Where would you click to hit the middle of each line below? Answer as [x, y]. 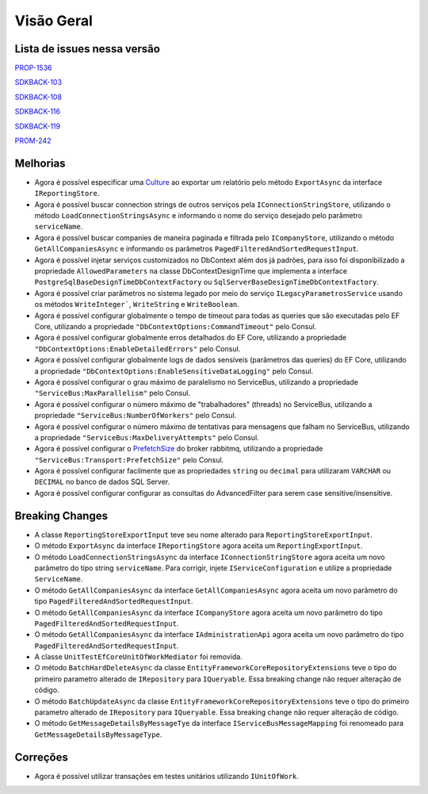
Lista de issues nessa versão [87, 49]
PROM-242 [33, 141]
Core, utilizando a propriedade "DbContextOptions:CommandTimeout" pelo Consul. [176, 326]
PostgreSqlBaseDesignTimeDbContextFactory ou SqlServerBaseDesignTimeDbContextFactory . [207, 282]
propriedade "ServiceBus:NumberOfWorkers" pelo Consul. [136, 416]
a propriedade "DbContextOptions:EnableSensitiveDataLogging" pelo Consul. [174, 371]
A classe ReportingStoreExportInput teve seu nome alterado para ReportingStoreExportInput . [203, 535]
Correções [42, 757]
